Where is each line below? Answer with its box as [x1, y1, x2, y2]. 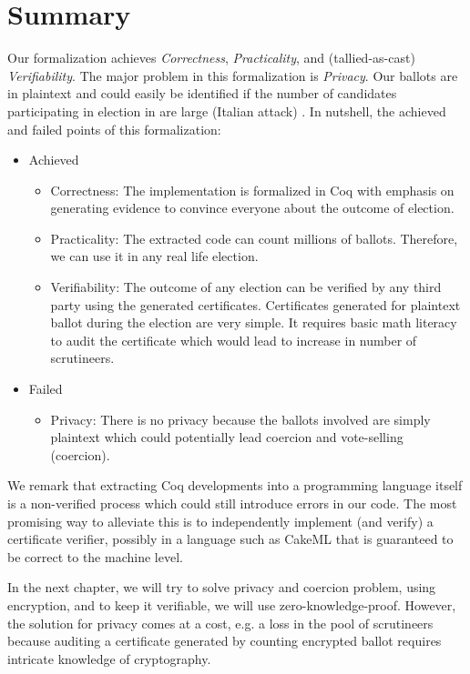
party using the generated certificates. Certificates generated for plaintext [50, 295, 461, 314]
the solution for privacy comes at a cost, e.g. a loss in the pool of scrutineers [7, 613, 434, 632]
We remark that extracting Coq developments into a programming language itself [7, 476, 463, 495]
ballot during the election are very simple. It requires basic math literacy [50, 313, 457, 332]
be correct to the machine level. [7, 547, 183, 566]
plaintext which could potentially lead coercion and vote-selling [50, 428, 404, 447]
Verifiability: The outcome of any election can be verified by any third [50, 277, 442, 297]
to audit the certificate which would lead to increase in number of [50, 330, 417, 349]
